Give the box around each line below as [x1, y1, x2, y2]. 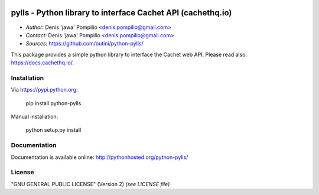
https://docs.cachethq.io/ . [11, 59, 74, 66]
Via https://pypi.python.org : [11, 86, 78, 93]
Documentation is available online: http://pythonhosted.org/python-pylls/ [11, 154, 188, 161]
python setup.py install [25, 126, 82, 134]
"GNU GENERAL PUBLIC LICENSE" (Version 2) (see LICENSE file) [11, 180, 170, 187]
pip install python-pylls [25, 99, 82, 106]
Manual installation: [11, 113, 58, 120]
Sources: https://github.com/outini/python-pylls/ [25, 40, 144, 47]
